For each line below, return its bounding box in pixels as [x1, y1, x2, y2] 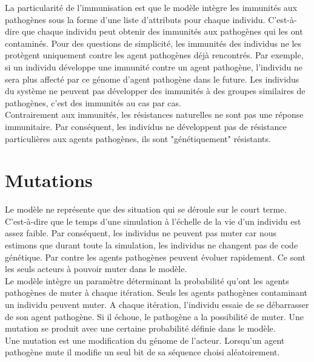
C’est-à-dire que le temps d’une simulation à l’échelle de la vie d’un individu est [5, 214, 301, 227]
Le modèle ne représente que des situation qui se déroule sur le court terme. [5, 203, 287, 216]
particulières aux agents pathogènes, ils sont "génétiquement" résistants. [5, 132, 271, 145]
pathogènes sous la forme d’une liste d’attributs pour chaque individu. [5, 13, 266, 26]
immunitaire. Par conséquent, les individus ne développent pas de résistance [5, 120, 287, 132]
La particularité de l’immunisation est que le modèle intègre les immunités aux [5, 1, 298, 13]
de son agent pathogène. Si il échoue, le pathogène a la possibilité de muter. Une [5, 310, 304, 323]
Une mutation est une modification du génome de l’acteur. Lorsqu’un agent [5, 333, 285, 346]
